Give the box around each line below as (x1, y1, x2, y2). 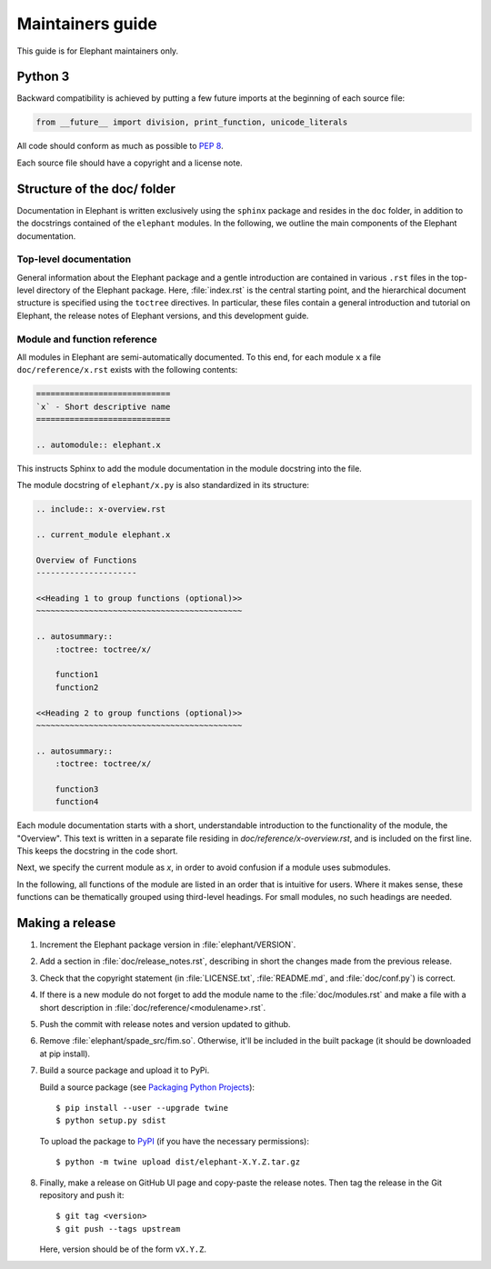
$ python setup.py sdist (55, 1115, 166, 1126)
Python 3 (16, 69, 70, 85)
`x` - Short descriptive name (35, 401, 171, 412)
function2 (55, 682, 99, 693)
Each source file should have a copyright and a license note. (16, 157, 243, 168)
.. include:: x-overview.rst (35, 505, 166, 515)
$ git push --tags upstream (55, 1224, 181, 1234)
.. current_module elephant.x (35, 530, 171, 540)
